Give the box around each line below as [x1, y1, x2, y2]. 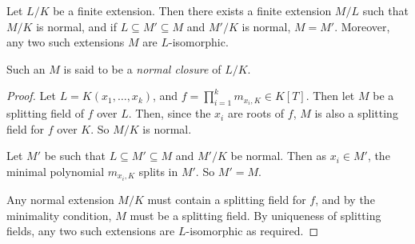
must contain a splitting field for [147, 191, 306, 208]
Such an [6, 60, 46, 77]
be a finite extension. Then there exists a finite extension [53, 2, 332, 18]
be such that [44, 147, 106, 164]
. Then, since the [128, 105, 211, 122]
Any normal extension [6, 191, 114, 208]
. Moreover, [334, 18, 390, 34]
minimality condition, [6, 206, 112, 223]
